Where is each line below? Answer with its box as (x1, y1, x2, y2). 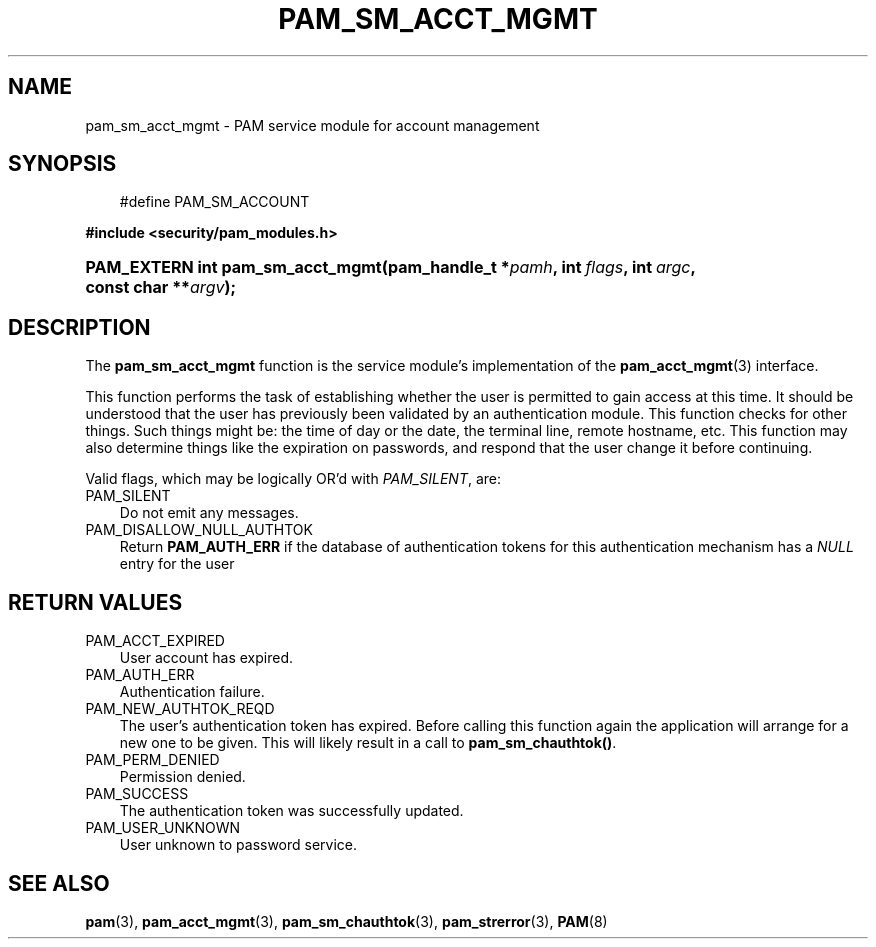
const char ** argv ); (85, 277, 236, 298)
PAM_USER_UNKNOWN (85, 819, 241, 837)
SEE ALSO (8, 870, 110, 896)
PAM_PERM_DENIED (85, 751, 220, 769)
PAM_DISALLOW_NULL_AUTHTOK (85, 521, 313, 539)
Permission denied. (119, 768, 246, 786)
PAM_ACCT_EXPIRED (85, 632, 225, 650)
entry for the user (119, 555, 235, 573)
